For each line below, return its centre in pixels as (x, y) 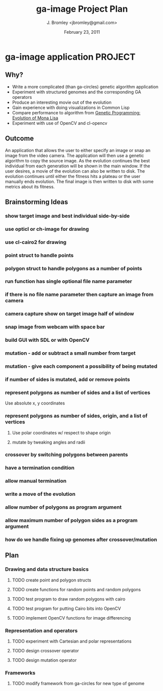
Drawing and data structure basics (47, 569)
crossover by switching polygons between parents (67, 455)
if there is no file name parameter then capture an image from (79, 294)
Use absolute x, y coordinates (35, 403)
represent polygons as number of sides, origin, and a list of (76, 416)
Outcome (20, 139)
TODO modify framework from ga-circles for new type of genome (78, 684)
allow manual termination (36, 481)
